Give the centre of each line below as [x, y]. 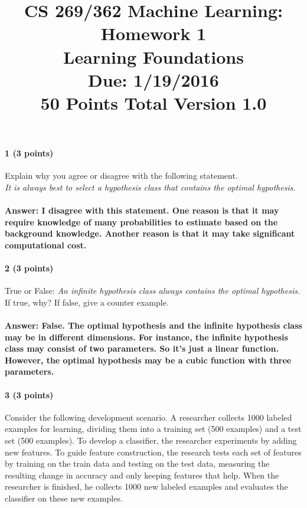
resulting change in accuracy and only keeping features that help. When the [142, 475]
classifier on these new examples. [64, 498]
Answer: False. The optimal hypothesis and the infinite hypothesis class [153, 325]
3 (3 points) [29, 394]
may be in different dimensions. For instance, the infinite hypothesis [146, 337]
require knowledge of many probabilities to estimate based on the [141, 222]
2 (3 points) [29, 268]
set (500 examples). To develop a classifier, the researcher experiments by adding [151, 440]
